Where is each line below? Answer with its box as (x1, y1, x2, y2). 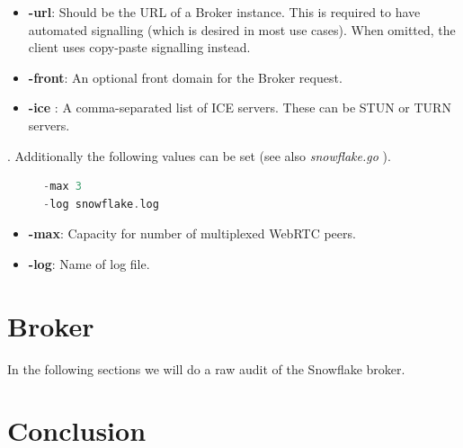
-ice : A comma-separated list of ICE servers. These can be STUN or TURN (28, 98, 451, 117)
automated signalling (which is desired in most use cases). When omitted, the (28, 20, 456, 39)
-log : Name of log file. (28, 254, 150, 273)
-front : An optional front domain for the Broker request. (28, 67, 343, 86)
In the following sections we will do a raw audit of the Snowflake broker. (7, 359, 405, 378)
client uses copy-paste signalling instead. (28, 38, 251, 57)
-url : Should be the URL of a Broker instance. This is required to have (28, 3, 421, 21)
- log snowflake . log (43, 197, 159, 211)
